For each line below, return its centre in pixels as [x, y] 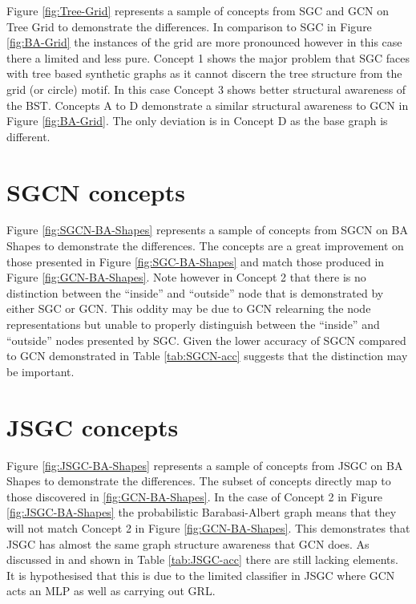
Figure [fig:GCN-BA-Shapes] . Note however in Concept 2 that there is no [186, 277]
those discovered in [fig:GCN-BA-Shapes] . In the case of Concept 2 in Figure [195, 496]
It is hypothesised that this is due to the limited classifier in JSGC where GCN [201, 575]
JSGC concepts [93, 426]
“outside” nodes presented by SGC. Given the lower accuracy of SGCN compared [206, 340]
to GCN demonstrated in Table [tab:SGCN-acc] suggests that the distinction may [207, 356]
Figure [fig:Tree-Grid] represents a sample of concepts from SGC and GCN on [198, 10]
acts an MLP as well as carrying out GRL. [111, 591]
